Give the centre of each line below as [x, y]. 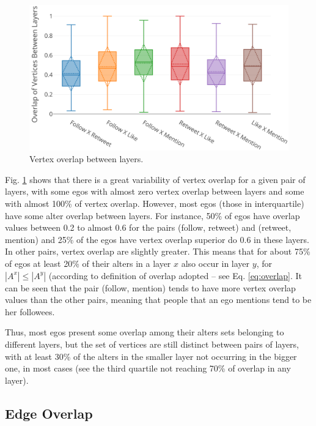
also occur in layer [215, 263]
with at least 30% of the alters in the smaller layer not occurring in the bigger [151, 356]
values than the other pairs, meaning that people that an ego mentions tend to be [158, 300]
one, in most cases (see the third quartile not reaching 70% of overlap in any [148, 368]
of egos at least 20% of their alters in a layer [88, 263]
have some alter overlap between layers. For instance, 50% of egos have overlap [152, 215]
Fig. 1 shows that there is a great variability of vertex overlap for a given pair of [155, 179]
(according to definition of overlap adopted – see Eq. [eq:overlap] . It [175, 275]
